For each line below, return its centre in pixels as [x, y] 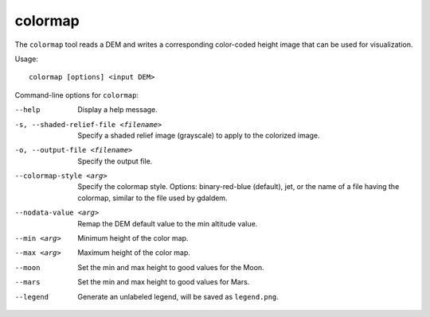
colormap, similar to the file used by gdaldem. [152, 198]
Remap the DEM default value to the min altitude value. [168, 223]
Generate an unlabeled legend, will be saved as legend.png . [178, 296]
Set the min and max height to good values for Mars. [164, 282]
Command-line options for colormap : [77, 95]
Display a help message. [118, 110]
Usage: [27, 59]
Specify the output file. [115, 161]
